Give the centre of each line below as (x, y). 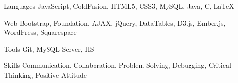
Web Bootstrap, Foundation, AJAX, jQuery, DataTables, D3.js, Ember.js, (115, 22)
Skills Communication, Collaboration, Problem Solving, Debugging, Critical (118, 65)
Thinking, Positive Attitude (46, 74)
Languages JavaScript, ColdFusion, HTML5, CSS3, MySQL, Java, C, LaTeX (119, 6)
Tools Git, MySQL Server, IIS (49, 48)
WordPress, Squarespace (40, 32)
